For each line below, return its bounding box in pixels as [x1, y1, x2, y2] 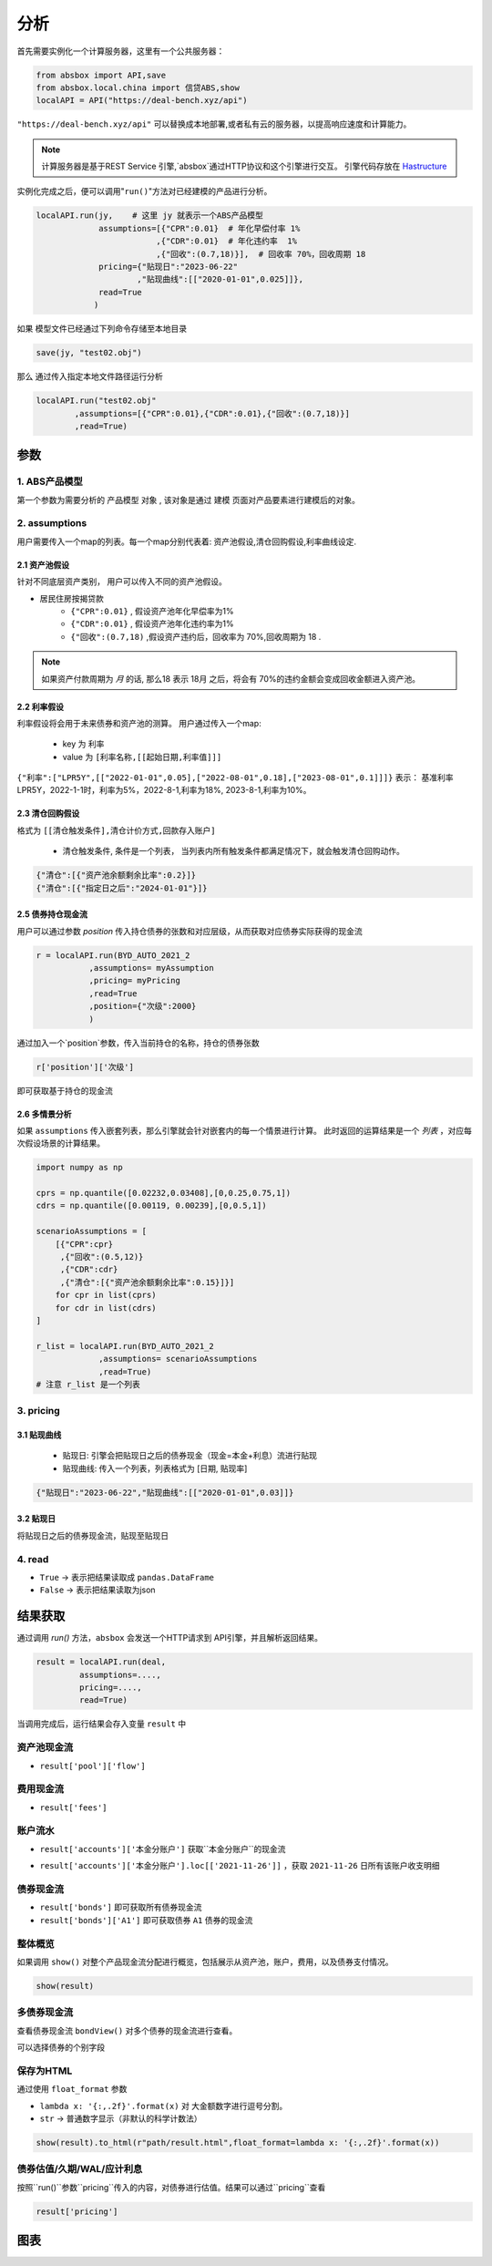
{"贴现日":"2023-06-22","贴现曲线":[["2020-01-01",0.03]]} [36, 1487, 294, 1498]
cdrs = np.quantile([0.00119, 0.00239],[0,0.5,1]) [36, 1200, 268, 1211]
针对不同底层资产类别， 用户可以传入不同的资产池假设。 [16, 576, 227, 587]
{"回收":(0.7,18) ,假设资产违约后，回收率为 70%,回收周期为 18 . [70, 631, 322, 642]
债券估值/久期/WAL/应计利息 [16, 2163, 143, 2176]
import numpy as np [36, 1162, 123, 1173]
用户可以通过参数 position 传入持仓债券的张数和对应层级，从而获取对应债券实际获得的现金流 [16, 925, 364, 936]
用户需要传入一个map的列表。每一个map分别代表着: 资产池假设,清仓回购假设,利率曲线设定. [16, 536, 357, 547]
